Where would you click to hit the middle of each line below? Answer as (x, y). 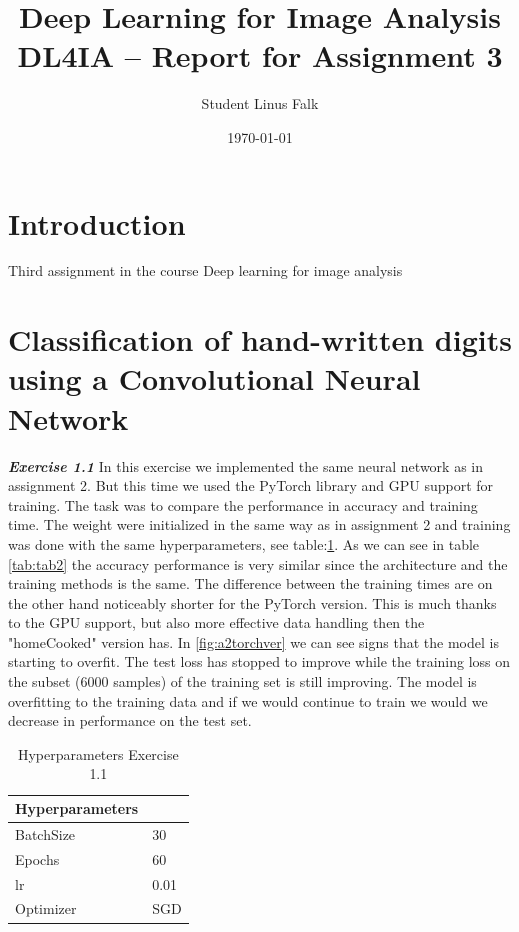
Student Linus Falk (260, 103)
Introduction (97, 222)
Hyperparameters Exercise (98, 753)
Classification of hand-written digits (260, 339)
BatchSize (45, 833)
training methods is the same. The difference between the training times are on (250, 583)
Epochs (37, 858)
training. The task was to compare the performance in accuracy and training (243, 504)
